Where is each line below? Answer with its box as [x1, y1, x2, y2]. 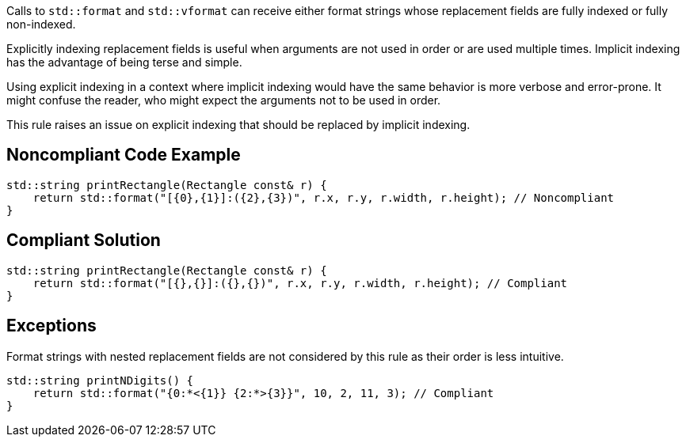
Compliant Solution [6, 230, 161, 251]
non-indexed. [6, 17, 76, 31]
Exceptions [6, 316, 97, 336]
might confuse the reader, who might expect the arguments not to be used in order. [6, 93, 441, 107]
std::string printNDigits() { [6, 373, 194, 387]
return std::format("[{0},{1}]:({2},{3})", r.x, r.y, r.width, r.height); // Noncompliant [32, 191, 615, 204]
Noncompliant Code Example [6, 145, 241, 165]
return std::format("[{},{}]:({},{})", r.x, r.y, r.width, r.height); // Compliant [32, 276, 568, 290]
